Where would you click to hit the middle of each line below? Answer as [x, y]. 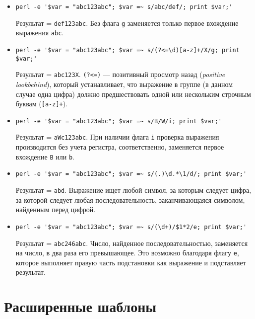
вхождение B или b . [45, 156]
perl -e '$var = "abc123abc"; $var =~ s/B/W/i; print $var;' [119, 121]
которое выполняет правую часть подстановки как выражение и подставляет [131, 262]
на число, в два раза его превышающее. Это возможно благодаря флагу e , [127, 253]
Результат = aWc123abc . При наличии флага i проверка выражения [117, 137]
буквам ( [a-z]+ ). [42, 104]
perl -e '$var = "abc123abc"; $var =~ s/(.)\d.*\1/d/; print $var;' [131, 174]
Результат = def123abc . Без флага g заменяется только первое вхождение [127, 23]
